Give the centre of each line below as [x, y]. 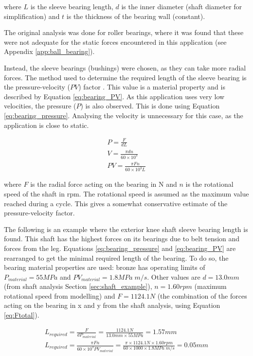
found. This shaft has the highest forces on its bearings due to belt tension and [122, 239]
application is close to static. [46, 125]
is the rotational [209, 184]
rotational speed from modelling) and [60, 295]
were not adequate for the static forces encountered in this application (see [115, 42]
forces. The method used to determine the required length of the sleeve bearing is [125, 77]
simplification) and [32, 16]
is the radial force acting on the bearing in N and [104, 184]
